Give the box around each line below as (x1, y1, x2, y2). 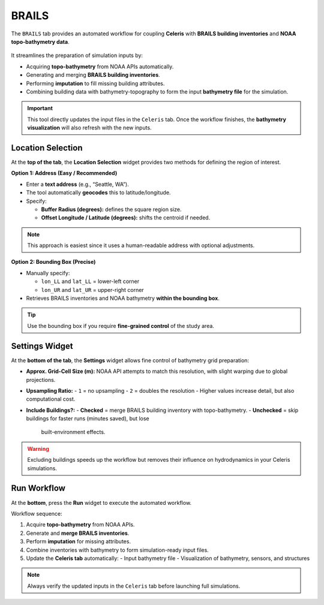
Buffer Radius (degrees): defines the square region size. (41, 206, 182, 213)
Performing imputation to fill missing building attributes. (26, 80, 165, 87)
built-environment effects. (41, 429, 106, 436)
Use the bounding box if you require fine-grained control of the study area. (27, 322, 214, 329)
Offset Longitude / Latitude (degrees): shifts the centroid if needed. (41, 214, 211, 221)
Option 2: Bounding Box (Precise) (11, 258, 96, 266)
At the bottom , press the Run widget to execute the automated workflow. (11, 499, 192, 506)
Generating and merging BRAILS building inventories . (26, 71, 160, 79)
